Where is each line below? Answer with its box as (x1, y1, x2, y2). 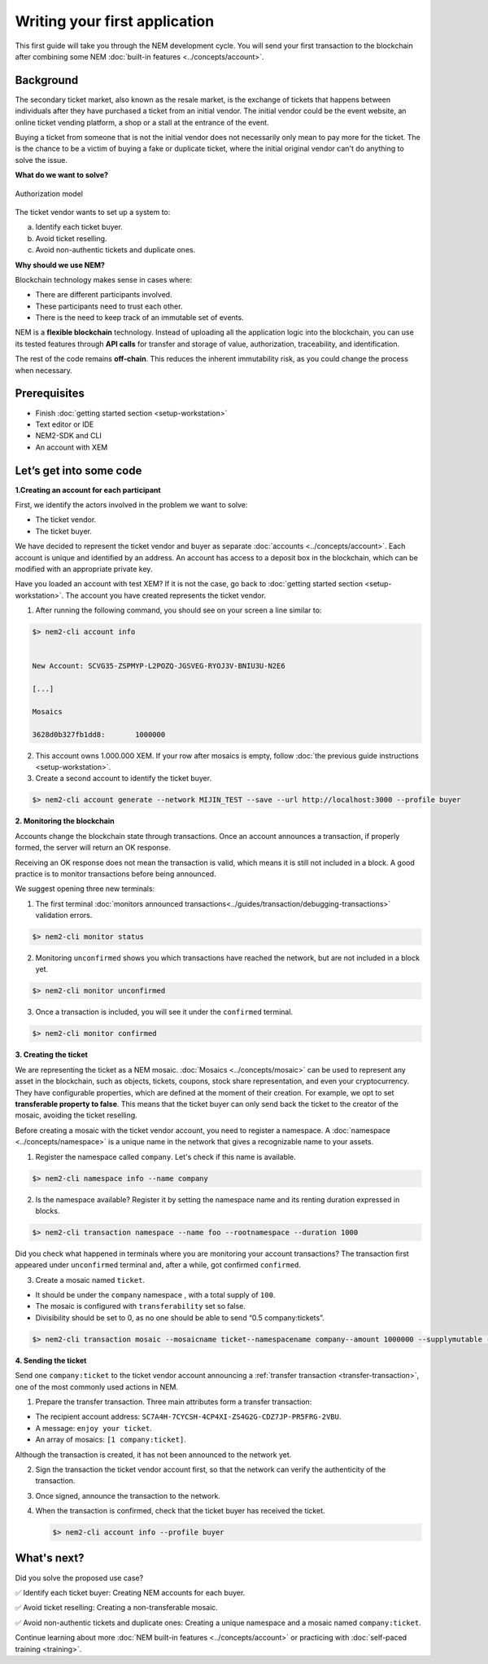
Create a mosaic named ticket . (35, 1275, 146, 1284)
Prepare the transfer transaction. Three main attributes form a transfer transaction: (35, 1397, 312, 1407)
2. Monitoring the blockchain (15, 816, 115, 826)
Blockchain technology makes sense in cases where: (15, 274, 193, 284)
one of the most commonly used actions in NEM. (15, 1381, 179, 1392)
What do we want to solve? (15, 170, 109, 180)
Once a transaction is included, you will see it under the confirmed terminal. (35, 1007, 293, 1017)
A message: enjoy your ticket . (35, 1423, 152, 1433)
